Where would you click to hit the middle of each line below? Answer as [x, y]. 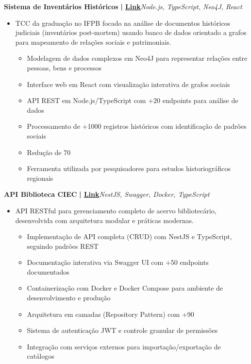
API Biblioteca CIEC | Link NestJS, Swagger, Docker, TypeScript [107, 194]
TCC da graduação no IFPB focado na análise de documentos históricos [123, 23]
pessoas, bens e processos [64, 67]
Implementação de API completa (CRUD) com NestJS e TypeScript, [129, 236]
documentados [48, 271]
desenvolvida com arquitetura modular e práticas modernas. [104, 220]
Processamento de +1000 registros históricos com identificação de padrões [137, 126]
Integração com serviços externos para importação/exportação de [124, 346]
